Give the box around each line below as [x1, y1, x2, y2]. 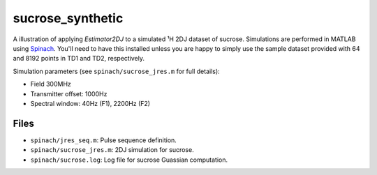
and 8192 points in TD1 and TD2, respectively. [13, 54, 145, 63]
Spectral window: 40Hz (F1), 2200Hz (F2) [30, 99, 150, 107]
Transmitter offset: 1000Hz [30, 89, 108, 98]
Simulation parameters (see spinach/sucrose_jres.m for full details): [13, 67, 220, 75]
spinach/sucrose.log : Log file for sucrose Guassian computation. [30, 155, 228, 164]
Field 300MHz [30, 80, 71, 89]
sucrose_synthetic [13, 10, 124, 26]
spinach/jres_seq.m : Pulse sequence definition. [30, 136, 177, 144]
